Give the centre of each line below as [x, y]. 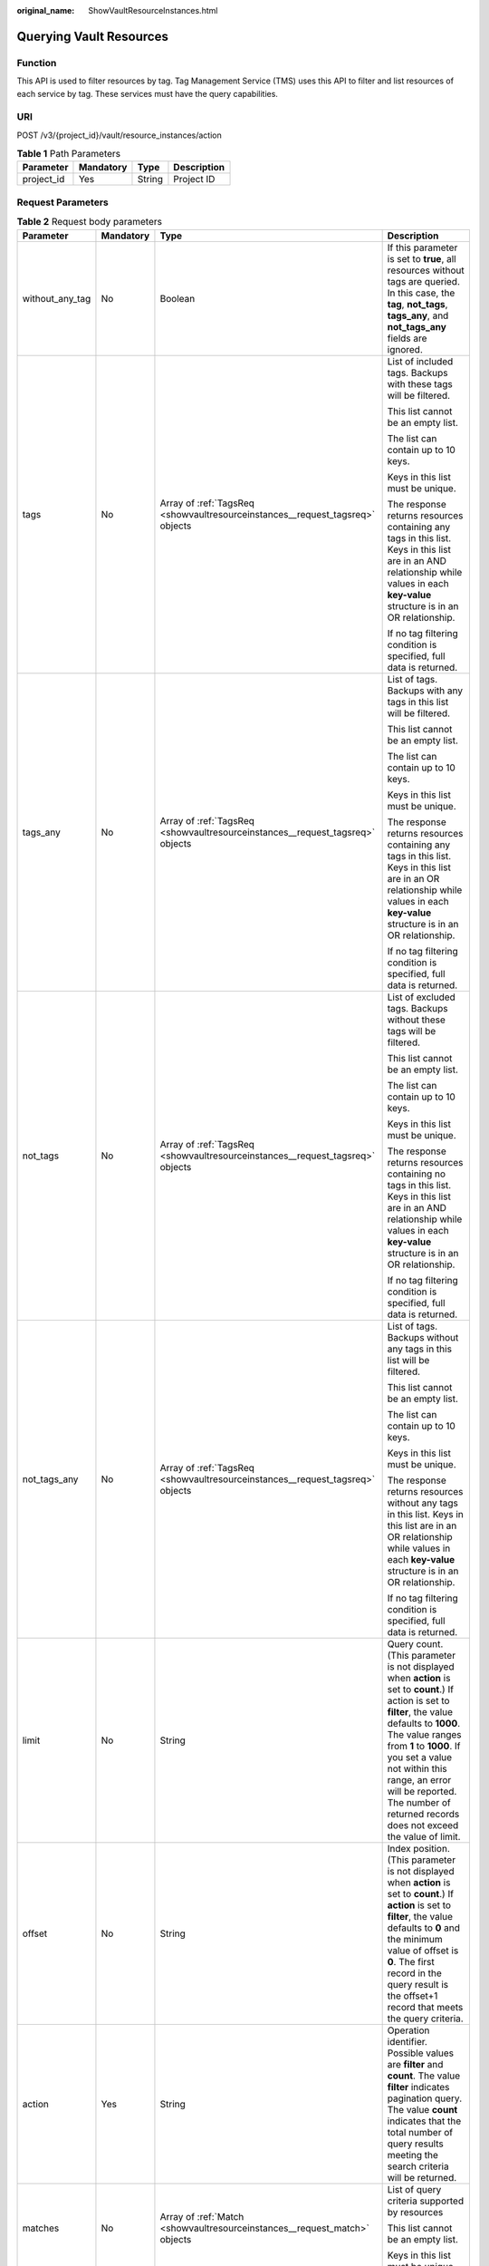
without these [416, 1020]
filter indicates [418, 2087]
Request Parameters [62, 202]
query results [415, 2144]
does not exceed [423, 1825]
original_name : [46, 10]
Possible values [421, 2053]
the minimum [415, 1939]
